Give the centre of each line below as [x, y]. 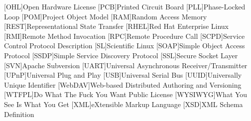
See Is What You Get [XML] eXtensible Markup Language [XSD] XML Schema [124, 104]
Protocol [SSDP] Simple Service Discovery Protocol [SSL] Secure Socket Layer [121, 55]
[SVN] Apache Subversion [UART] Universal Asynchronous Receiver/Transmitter [126, 65]
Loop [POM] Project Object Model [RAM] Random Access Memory [106, 16]
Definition [19, 114]
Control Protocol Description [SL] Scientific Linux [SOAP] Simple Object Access [125, 46]
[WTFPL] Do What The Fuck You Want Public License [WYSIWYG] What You [126, 94]
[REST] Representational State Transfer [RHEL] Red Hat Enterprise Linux [117, 26]
